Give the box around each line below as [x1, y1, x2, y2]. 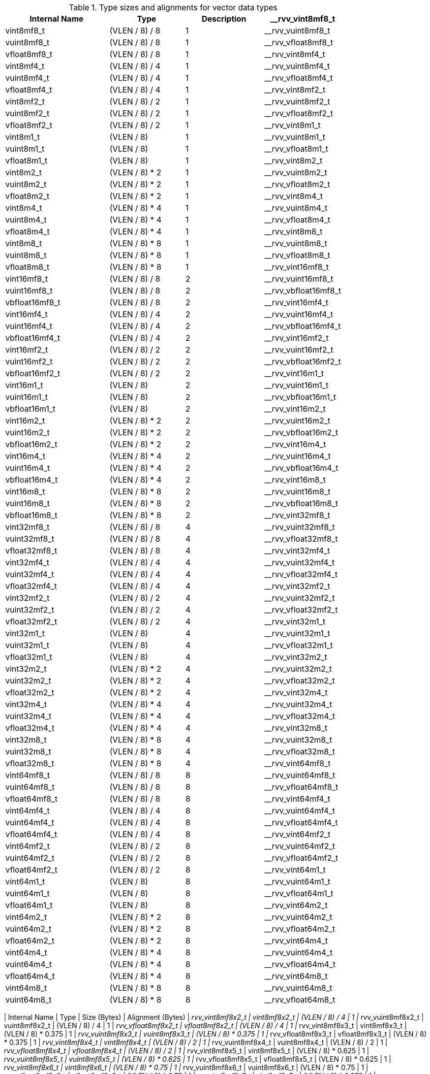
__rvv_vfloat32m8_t [264, 747, 335, 756]
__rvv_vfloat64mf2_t [264, 853, 338, 863]
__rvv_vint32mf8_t [264, 510, 331, 520]
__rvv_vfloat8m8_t [264, 250, 330, 260]
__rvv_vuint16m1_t [264, 380, 329, 390]
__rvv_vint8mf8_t [270, 14, 336, 24]
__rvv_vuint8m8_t [264, 238, 327, 248]
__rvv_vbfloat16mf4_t [264, 321, 341, 331]
